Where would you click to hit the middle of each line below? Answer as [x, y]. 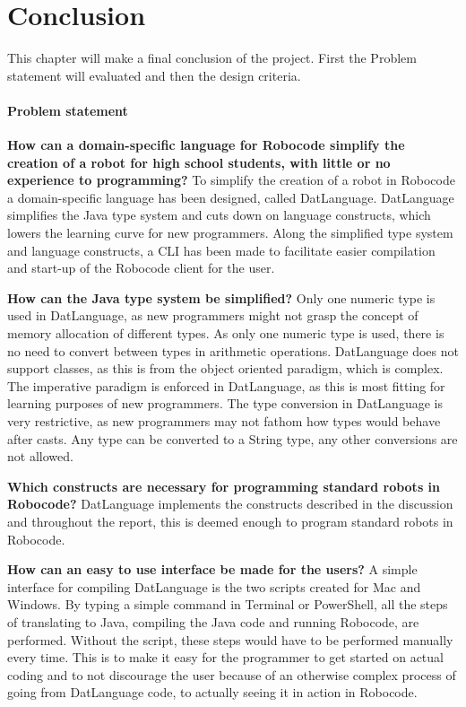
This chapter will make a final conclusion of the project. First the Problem [212, 58]
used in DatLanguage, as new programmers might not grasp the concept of [213, 315]
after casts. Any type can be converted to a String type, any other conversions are [233, 438]
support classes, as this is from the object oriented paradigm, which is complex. [225, 368]
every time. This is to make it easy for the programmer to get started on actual [225, 657]
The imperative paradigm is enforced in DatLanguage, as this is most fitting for [226, 385]
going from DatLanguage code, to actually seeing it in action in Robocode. [212, 692]
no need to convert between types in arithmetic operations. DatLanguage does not [233, 350]
